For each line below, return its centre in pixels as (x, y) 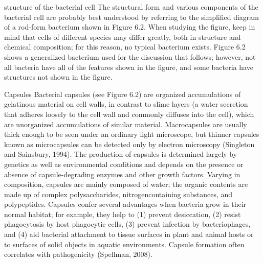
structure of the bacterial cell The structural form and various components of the (131, 7)
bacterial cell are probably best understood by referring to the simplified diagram (131, 17)
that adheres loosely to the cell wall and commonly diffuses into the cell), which (129, 114)
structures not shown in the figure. (58, 77)
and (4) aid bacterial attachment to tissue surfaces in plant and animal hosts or (129, 234)
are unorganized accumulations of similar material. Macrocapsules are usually (126, 124)
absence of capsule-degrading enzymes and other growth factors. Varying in (122, 174)
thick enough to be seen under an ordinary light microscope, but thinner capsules (132, 134)
